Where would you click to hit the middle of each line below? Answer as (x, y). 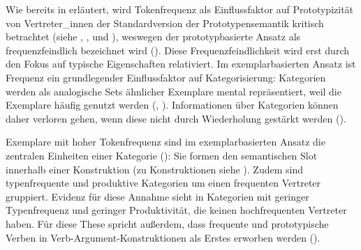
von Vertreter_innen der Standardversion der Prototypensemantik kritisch (165, 23)
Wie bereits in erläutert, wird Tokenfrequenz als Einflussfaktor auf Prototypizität (180, 9)
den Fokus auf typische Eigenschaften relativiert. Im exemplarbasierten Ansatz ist (181, 64)
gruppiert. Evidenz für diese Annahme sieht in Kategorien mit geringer (157, 196)
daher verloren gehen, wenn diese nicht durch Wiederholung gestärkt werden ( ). (176, 118)
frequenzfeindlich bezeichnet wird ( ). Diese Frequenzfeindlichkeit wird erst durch (177, 50)
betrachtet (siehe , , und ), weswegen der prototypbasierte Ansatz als (153, 37)
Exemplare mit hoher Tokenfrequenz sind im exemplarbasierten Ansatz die (165, 142)
